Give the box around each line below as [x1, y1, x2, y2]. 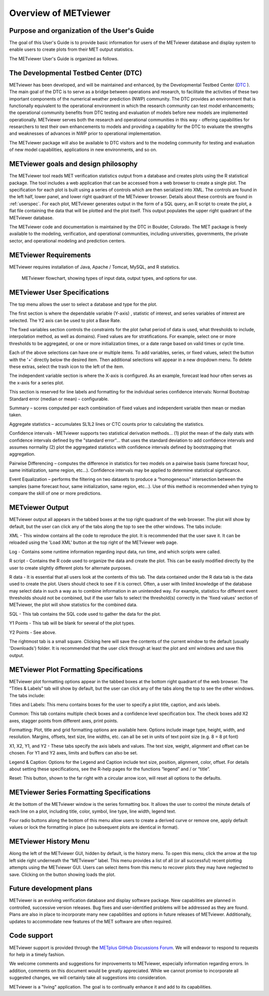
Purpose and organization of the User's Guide [9, 26, 154, 35]
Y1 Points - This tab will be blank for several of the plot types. [9, 620, 135, 626]
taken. [9, 412, 22, 418]
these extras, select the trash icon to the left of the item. [9, 364, 125, 370]
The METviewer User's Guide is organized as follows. [9, 55, 119, 62]
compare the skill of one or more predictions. [9, 491, 102, 497]
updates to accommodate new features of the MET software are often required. [9, 918, 172, 924]
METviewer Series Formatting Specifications [9, 788, 151, 797]
